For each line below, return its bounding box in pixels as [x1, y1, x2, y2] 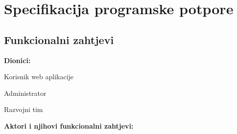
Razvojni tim [4, 104, 43, 114]
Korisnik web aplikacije [4, 71, 74, 82]
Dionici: [4, 55, 31, 65]
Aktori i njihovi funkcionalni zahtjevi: [4, 120, 134, 131]
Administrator [4, 88, 47, 98]
